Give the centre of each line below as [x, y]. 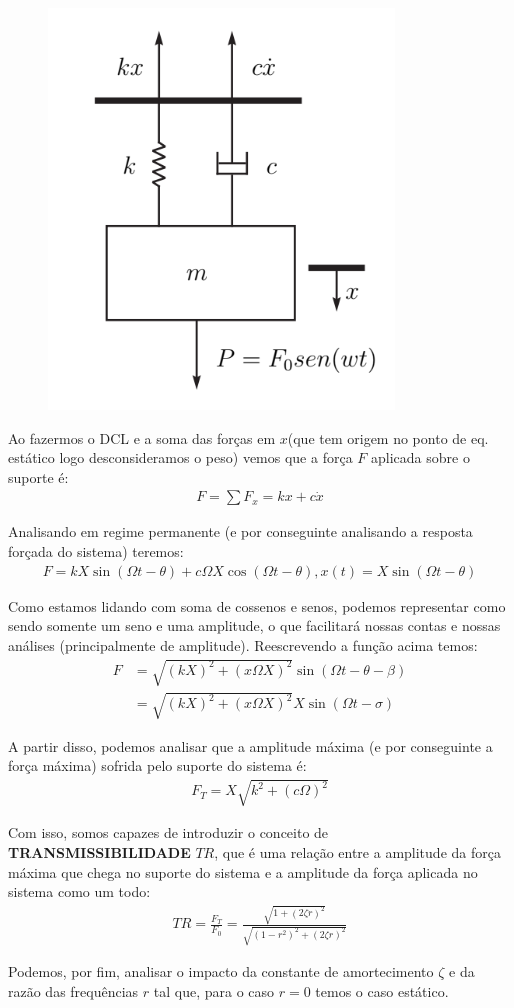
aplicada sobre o [420, 457]
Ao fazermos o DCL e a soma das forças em [142, 437]
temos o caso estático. [382, 990]
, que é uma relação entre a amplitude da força [357, 851]
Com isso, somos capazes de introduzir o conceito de [168, 832]
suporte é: [38, 476]
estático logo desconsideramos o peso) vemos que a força [180, 457]
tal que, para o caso [214, 990]
